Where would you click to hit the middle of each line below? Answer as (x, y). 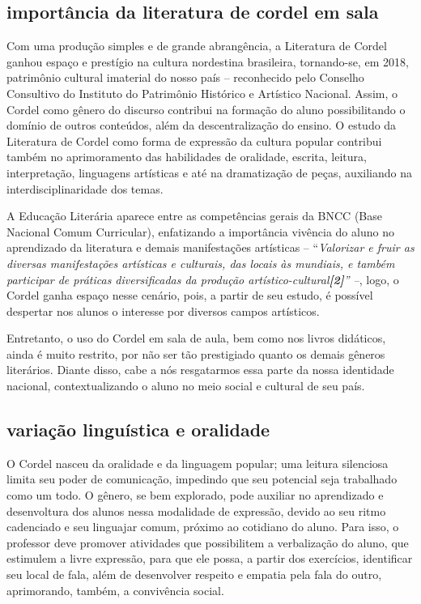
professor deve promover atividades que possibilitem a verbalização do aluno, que (208, 542)
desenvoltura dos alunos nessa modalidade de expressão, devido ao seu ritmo (196, 510)
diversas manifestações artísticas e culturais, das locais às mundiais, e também (201, 263)
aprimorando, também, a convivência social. (115, 590)
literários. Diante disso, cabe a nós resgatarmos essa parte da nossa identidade (200, 370)
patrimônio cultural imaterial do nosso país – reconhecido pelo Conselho (185, 77)
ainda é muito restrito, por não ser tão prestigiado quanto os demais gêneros (196, 353)
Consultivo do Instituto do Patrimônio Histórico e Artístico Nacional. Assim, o (202, 93)
